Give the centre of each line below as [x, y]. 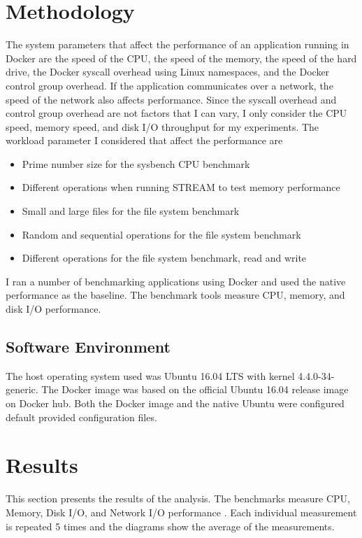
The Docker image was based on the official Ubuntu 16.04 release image [195, 389]
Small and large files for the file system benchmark [131, 211]
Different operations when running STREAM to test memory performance [181, 187]
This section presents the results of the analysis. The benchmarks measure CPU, [178, 498]
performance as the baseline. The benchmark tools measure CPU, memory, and [175, 295]
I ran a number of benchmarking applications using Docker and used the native [176, 281]
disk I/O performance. [53, 309]
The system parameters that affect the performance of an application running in [178, 44]
